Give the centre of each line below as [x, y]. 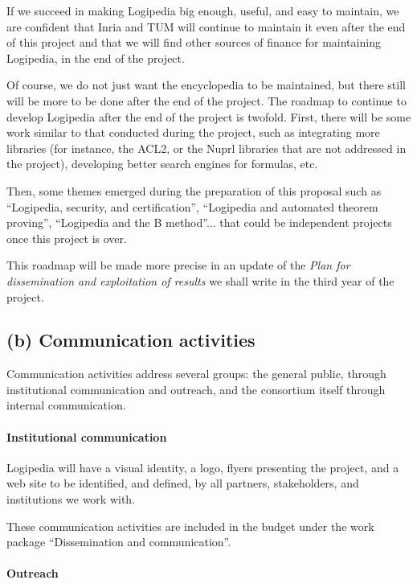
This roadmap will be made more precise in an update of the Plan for [178, 265]
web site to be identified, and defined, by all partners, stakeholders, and [183, 483]
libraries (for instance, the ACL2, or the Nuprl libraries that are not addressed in [206, 148]
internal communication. [66, 405]
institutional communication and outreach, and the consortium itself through [196, 389]
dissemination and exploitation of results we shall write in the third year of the [200, 280]
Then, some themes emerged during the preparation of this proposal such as [194, 190]
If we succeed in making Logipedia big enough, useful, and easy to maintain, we [203, 10]
